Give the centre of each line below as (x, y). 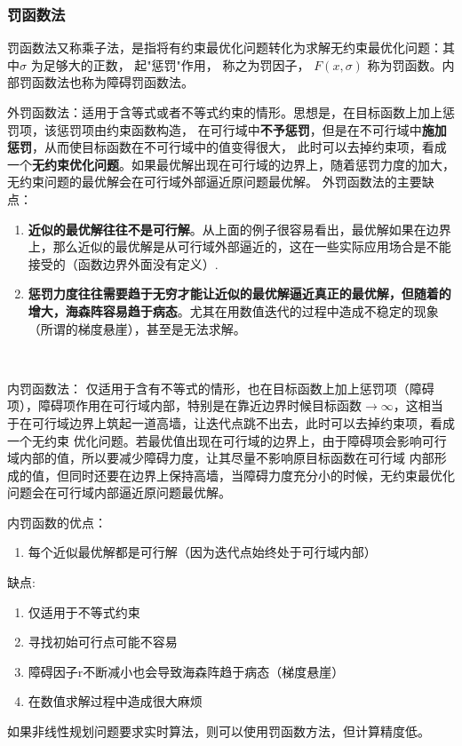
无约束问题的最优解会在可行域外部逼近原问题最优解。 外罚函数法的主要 (215, 182)
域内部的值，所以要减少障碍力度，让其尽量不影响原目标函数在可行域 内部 (221, 458)
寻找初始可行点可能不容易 (103, 642)
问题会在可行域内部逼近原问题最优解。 (119, 492)
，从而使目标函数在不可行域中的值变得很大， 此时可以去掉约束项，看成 (239, 147)
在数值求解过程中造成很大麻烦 (115, 701)
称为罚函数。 (405, 64)
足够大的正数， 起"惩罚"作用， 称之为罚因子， (176, 64)
